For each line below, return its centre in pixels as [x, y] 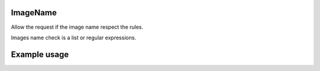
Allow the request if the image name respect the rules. [77, 27]
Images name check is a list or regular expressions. [73, 38]
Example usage [40, 54]
